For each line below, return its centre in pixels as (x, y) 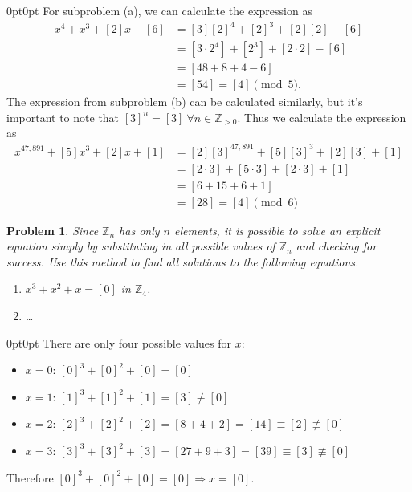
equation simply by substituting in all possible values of (141, 246)
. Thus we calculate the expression (322, 117)
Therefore (30, 477)
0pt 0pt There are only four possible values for (119, 342)
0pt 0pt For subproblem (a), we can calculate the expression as (159, 10)
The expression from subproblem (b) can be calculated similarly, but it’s (185, 102)
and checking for (337, 246)
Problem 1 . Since (53, 230)
